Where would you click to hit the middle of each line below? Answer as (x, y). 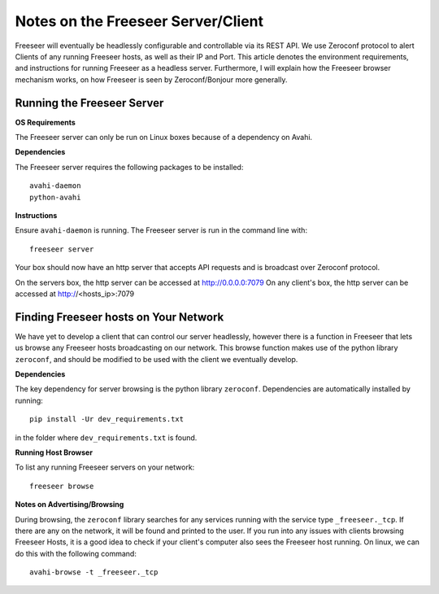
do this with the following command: (76, 553)
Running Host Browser (54, 452)
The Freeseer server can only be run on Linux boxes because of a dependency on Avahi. (164, 138)
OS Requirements (46, 122)
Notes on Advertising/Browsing (70, 504)
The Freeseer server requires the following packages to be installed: (129, 167)
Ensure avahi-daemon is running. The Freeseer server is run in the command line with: (161, 230)
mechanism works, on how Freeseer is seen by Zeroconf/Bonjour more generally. (151, 79)
